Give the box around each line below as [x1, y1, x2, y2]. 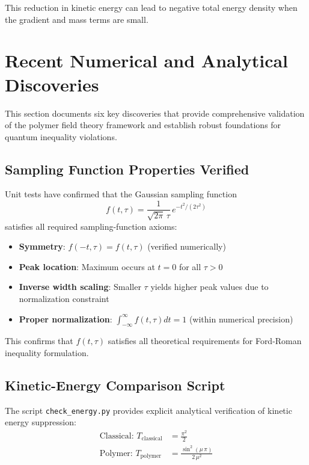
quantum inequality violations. [5, 130, 117, 143]
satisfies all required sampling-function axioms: [5, 220, 177, 232]
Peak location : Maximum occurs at [19, 260, 155, 273]
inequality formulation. [5, 346, 89, 359]
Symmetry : [19, 240, 66, 253]
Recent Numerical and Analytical [5, 48, 289, 73]
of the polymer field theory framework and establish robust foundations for [5, 119, 281, 131]
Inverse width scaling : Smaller [19, 280, 141, 293]
